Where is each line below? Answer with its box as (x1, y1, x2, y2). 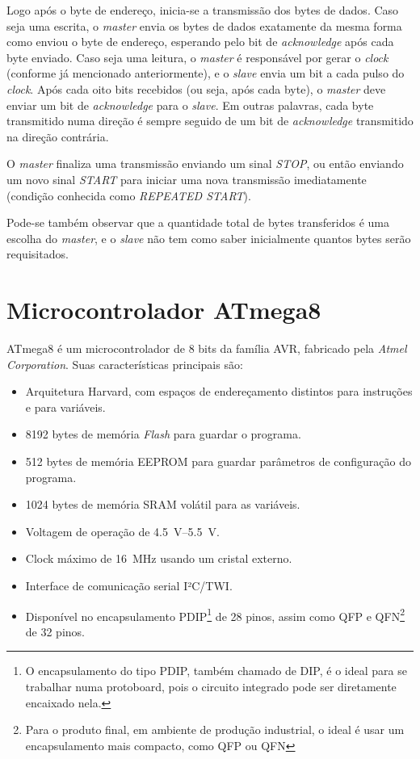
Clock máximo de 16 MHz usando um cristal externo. (25, 550, 292, 567)
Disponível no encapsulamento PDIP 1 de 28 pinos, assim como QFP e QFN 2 (25, 605, 405, 624)
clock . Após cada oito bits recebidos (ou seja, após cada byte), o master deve (6, 80, 386, 97)
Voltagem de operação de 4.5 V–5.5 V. (25, 522, 220, 539)
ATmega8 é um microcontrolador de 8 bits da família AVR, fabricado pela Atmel (6, 340, 407, 357)
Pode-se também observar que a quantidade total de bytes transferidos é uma (6, 214, 389, 231)
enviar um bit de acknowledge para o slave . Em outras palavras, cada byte (6, 96, 374, 113)
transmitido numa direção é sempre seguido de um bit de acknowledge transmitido (6, 112, 414, 129)
